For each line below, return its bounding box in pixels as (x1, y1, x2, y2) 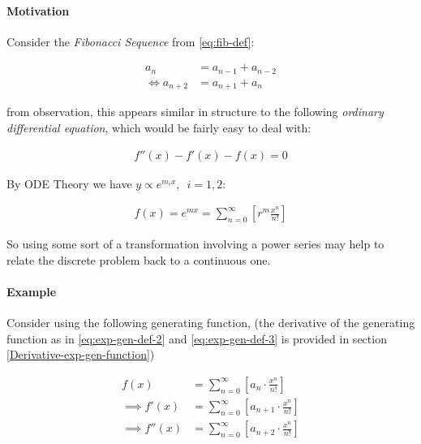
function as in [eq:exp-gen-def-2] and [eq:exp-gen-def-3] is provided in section (6, 330, 387, 347)
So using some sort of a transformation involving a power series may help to (6, 235, 384, 252)
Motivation (6, 2, 70, 19)
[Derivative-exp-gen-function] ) (6, 346, 155, 363)
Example (6, 282, 57, 300)
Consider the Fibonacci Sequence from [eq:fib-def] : (6, 32, 255, 50)
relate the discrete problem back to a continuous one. (6, 251, 271, 268)
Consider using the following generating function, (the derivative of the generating (6, 314, 415, 331)
